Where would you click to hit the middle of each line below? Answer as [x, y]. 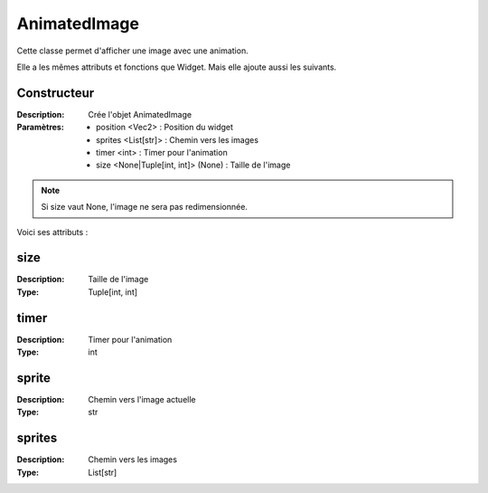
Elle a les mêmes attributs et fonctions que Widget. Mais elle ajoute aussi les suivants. [177, 67]
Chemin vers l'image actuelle [142, 400]
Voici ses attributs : [52, 232]
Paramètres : [41, 128]
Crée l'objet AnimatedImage [140, 114]
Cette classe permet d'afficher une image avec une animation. [132, 51]
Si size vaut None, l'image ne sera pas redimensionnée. [145, 207]
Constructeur [56, 93]
